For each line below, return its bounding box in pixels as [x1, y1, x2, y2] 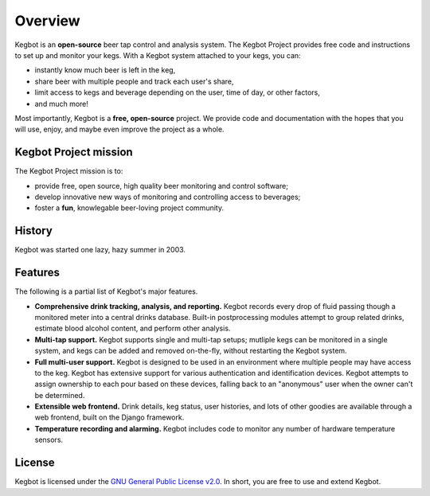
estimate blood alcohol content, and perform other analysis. [34, 323, 231, 334]
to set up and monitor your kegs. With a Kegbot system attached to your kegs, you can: [14, 50, 302, 60]
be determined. [34, 390, 85, 400]
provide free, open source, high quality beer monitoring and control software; [34, 181, 288, 190]
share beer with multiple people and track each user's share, [34, 76, 234, 86]
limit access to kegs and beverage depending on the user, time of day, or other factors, [34, 88, 320, 97]
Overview [14, 12, 80, 29]
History [14, 224, 53, 238]
